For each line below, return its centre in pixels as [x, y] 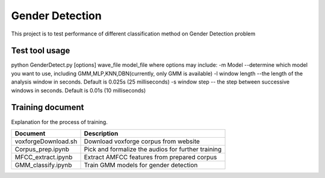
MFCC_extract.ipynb [44, 157]
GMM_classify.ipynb [43, 165]
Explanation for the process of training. [59, 122]
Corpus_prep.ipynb [42, 149]
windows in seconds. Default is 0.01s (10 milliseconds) [79, 90]
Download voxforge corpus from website [142, 141]
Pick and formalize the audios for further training [153, 149]
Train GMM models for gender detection [141, 165]
